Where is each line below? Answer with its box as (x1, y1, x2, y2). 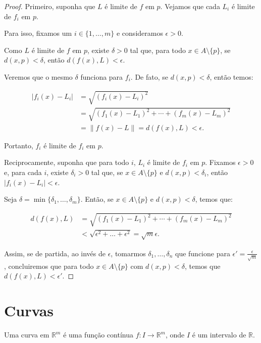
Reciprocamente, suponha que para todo (4, 157, 129, 167)
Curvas (4, 300, 54, 321)
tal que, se (91, 166, 123, 177)
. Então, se (80, 194, 114, 204)
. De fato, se (130, 71, 168, 82)
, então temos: (210, 71, 253, 82)
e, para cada (4, 166, 42, 177)
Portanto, (4, 140, 33, 150)
